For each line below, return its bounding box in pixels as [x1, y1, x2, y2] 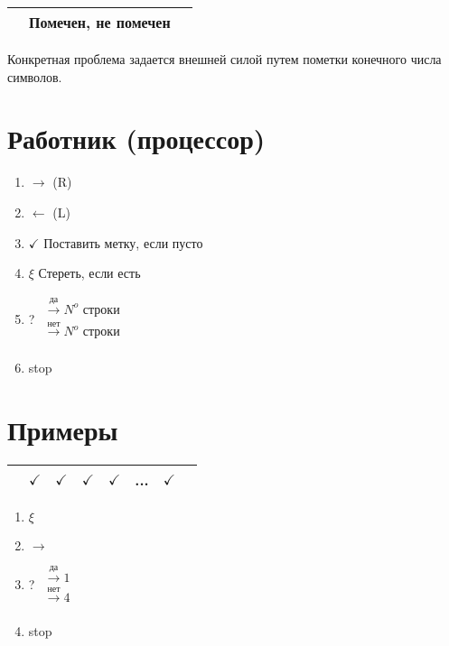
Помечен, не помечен [29, 12, 171, 32]
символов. [7, 67, 62, 86]
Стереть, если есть [38, 263, 141, 282]
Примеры [7, 411, 118, 448]
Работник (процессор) [7, 120, 266, 157]
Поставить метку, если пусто [43, 233, 203, 252]
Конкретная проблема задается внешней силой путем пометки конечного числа [7, 50, 442, 68]
